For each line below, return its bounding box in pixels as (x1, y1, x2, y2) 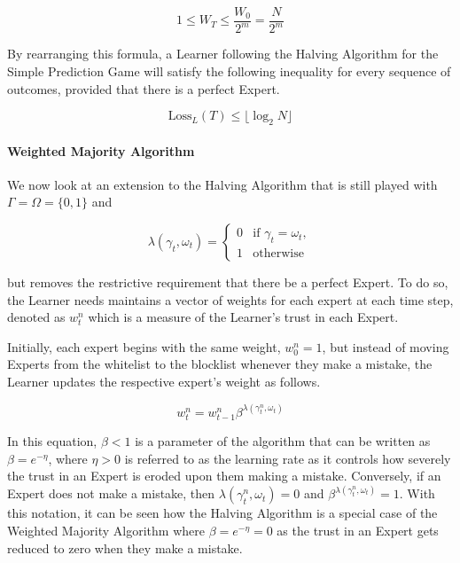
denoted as (7, 308, 66, 326)
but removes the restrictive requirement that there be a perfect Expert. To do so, (7, 272, 448, 291)
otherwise (253, 246, 304, 260)
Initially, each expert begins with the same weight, (7, 337, 281, 356)
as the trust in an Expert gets (277, 520, 439, 539)
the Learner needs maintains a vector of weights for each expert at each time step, (7, 290, 454, 309)
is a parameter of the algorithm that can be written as (135, 432, 431, 450)
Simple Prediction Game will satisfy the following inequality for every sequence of (7, 62, 451, 80)
